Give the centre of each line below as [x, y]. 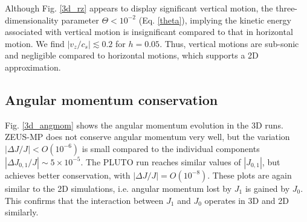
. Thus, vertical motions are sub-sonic [229, 43]
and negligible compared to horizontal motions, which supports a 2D [132, 55]
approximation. [33, 67]
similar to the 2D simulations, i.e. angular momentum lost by [118, 188]
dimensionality [32, 20]
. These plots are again [250, 175]
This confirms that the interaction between [84, 200]
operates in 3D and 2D [247, 200]
